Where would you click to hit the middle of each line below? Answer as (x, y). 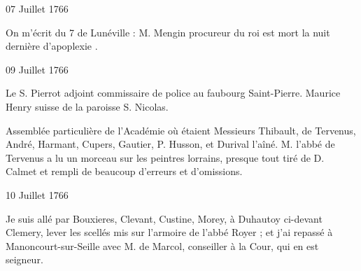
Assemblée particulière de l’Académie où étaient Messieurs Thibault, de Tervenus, (181, 130)
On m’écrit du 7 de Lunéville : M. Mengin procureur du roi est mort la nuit (168, 32)
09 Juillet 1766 (37, 69)
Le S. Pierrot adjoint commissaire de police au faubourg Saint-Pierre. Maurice (173, 93)
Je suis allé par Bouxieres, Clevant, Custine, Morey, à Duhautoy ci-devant (164, 218)
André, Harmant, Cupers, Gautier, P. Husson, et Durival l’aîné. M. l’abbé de (170, 144)
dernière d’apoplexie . (52, 46)
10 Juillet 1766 (37, 194)
